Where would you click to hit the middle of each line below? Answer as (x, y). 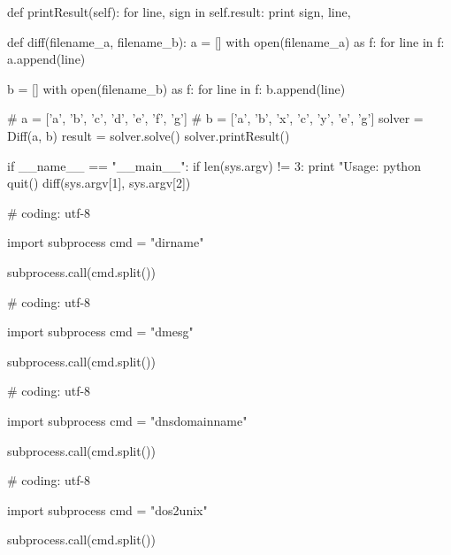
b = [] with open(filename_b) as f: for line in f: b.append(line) (176, 88)
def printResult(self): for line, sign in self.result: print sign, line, (179, 12)
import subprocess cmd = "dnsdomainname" (127, 420)
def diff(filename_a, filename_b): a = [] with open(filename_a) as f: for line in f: (226, 41)
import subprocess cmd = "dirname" (106, 242)
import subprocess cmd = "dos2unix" (107, 509)
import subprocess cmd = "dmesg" (100, 331)
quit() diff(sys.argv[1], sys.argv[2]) (99, 183)
